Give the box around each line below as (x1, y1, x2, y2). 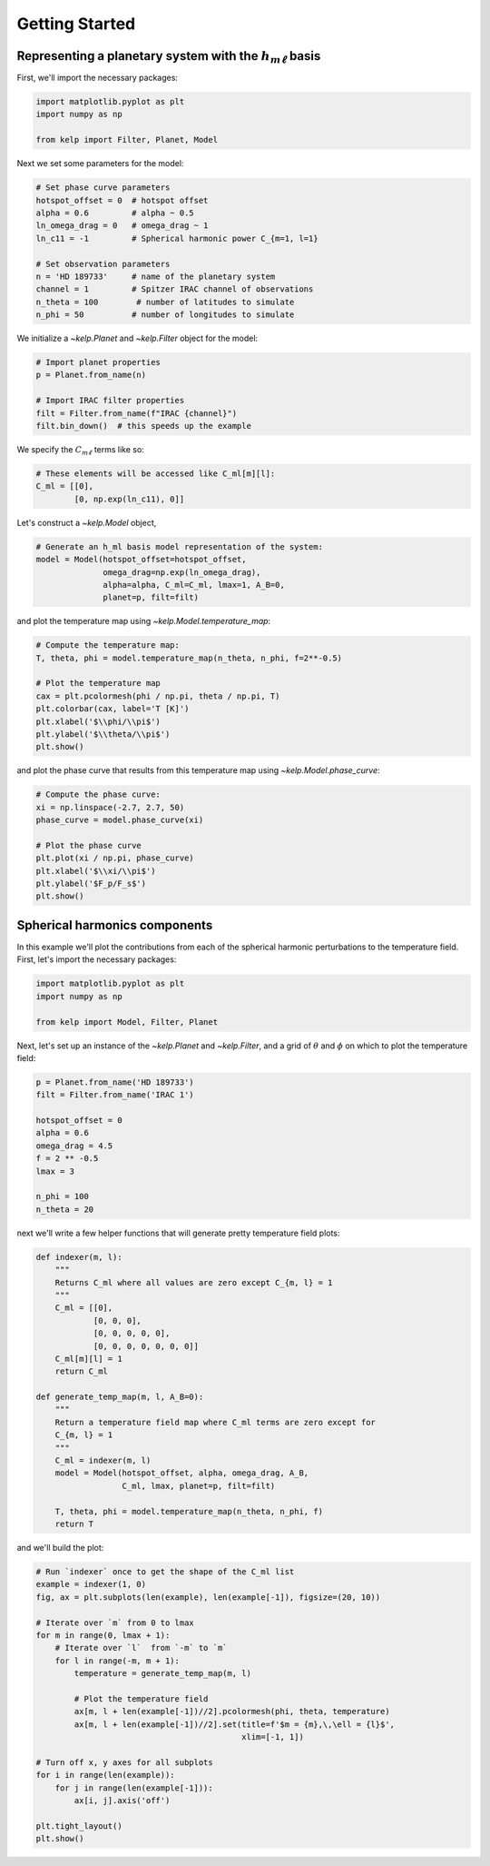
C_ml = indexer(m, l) (54, 1455, 152, 1466)
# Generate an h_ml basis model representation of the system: (35, 541, 324, 551)
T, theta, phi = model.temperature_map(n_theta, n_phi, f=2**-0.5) (35, 652, 343, 663)
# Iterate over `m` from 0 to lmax (35, 1617, 194, 1628)
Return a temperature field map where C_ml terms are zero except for (54, 1417, 377, 1427)
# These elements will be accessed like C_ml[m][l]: (35, 468, 276, 479)
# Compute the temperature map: (35, 640, 181, 650)
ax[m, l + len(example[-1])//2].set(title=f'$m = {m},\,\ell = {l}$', (73, 1719, 395, 1730)
